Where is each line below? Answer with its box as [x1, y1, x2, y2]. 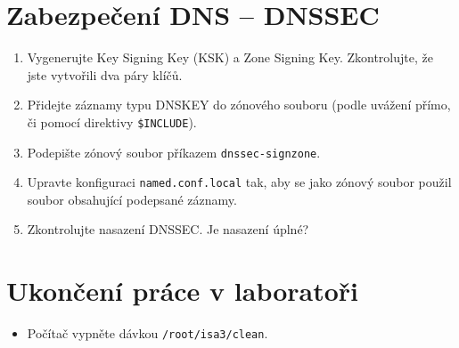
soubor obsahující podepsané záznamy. [27, 190, 237, 208]
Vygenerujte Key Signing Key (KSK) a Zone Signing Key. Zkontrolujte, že [27, 48, 433, 67]
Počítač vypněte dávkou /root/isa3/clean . [27, 324, 268, 343]
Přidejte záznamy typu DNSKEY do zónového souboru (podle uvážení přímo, [27, 95, 451, 114]
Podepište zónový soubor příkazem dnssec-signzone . [27, 142, 321, 161]
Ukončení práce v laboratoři [6, 272, 359, 309]
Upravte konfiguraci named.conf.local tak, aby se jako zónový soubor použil [27, 173, 452, 191]
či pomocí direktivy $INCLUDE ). [27, 112, 197, 131]
